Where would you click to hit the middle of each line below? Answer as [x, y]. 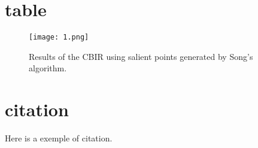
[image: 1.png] [59, 37]
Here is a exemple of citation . [59, 138]
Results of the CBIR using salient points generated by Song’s [141, 56]
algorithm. [48, 68]
